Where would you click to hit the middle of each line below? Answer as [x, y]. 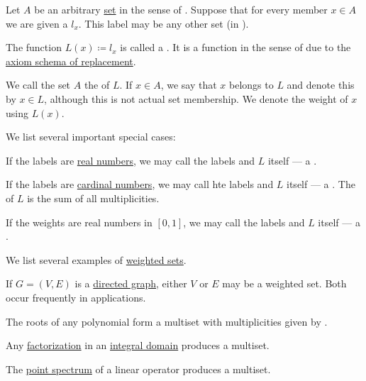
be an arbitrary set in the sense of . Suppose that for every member [181, 9]
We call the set [38, 85]
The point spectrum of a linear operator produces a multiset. [138, 369]
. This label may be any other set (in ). [163, 23]
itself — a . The [321, 184]
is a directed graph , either [131, 283]
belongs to [251, 85]
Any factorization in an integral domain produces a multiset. [138, 345]
